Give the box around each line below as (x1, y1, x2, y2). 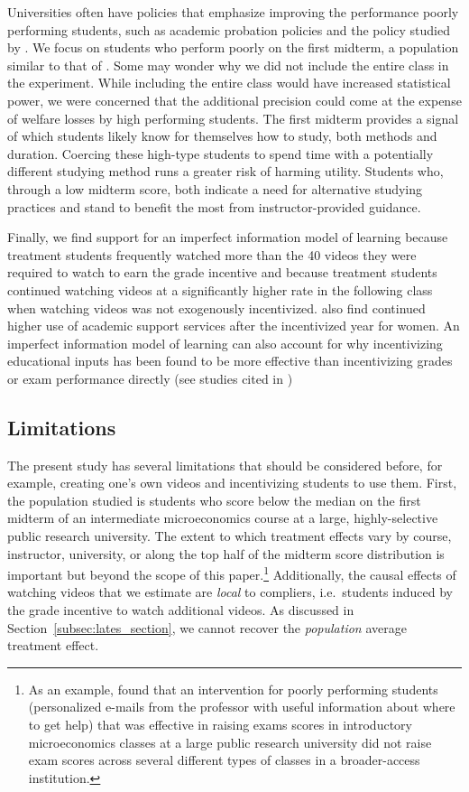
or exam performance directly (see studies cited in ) (7, 368, 293, 387)
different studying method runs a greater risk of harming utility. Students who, (7, 162, 444, 181)
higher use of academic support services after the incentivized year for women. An (7, 316, 460, 335)
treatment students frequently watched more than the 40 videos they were (7, 245, 417, 264)
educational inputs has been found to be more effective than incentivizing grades (7, 351, 453, 370)
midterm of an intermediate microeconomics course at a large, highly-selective (7, 508, 438, 527)
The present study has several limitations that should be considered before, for (7, 455, 443, 474)
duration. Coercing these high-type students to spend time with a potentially (7, 144, 434, 163)
